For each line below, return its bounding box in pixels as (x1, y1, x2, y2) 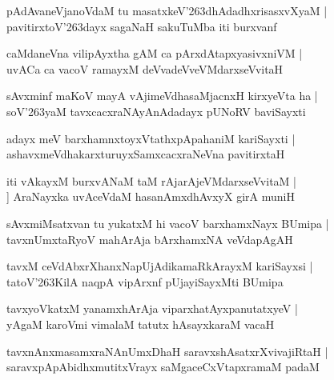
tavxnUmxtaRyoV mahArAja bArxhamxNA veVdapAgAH (6, 230, 293, 247)
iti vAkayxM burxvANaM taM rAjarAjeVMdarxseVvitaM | (6, 172, 296, 189)
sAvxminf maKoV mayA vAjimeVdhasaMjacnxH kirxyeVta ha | (6, 87, 318, 104)
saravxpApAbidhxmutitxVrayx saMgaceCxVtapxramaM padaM (6, 358, 320, 375)
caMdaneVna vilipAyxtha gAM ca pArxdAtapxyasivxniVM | (6, 45, 303, 62)
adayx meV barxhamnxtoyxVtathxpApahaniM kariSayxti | (6, 130, 296, 146)
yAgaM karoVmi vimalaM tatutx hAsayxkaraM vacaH (6, 315, 275, 332)
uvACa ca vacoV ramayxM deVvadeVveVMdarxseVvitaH (6, 60, 284, 77)
